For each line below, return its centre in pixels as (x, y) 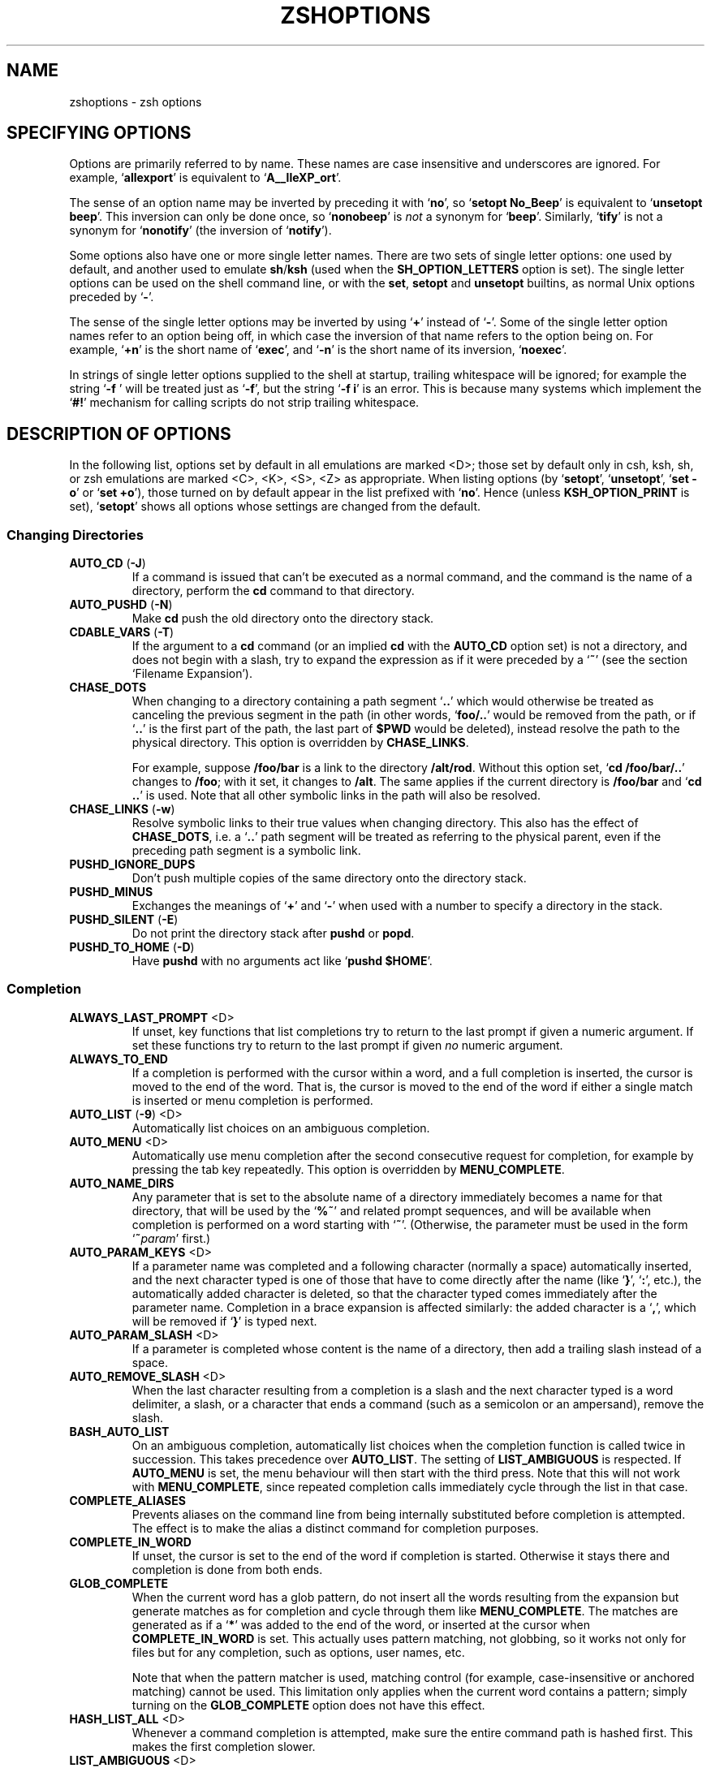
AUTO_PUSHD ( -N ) (121, 605)
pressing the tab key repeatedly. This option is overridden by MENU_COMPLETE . (348, 1169)
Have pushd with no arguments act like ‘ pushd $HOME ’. (282, 961)
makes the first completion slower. (224, 1746)
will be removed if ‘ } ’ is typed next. (224, 1321)
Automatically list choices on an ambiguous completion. (281, 1128)
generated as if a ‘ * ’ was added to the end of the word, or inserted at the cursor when (361, 1624)
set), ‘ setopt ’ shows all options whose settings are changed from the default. (275, 507)
